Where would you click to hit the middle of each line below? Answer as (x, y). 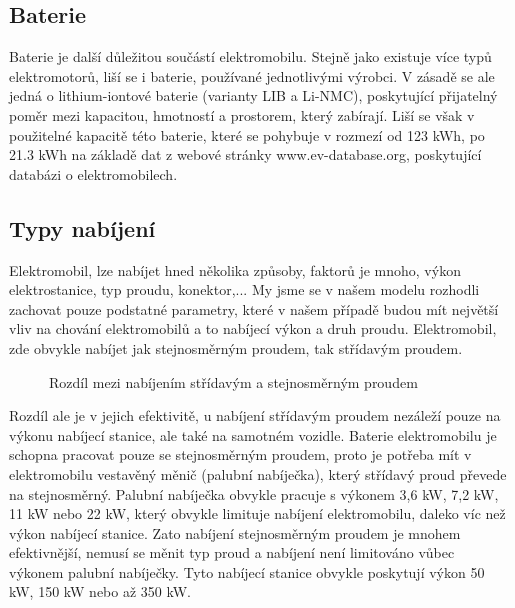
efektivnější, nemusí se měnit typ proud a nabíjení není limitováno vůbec (232, 552)
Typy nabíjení (82, 227)
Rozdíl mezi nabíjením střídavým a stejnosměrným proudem (233, 381)
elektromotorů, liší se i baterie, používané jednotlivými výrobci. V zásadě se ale (252, 75)
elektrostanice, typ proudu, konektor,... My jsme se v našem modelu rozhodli (244, 289)
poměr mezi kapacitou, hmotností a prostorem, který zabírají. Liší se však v (242, 114)
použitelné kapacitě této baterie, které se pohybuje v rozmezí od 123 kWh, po (247, 134)
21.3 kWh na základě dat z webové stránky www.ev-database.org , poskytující (245, 154)
